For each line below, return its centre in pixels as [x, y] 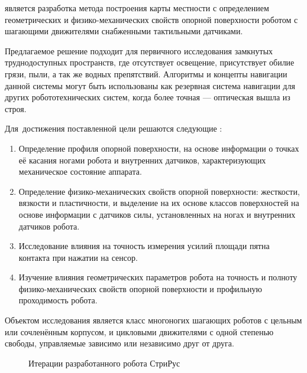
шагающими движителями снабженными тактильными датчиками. [124, 31]
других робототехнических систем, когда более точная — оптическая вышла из [148, 97]
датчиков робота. [49, 226]
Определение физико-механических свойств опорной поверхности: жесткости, [159, 191]
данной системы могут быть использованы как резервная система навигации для [150, 85]
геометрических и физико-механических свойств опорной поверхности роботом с [151, 19]
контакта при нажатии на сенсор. [78, 257]
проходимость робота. [58, 300]
